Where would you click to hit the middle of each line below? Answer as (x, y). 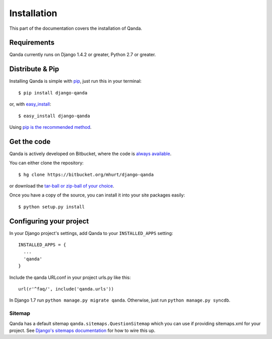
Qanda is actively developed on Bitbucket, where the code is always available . (90, 154)
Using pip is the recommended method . (50, 127)
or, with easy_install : (30, 104)
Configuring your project (49, 221)
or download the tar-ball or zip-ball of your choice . (62, 186)
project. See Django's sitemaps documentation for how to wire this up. (82, 330)
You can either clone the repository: (47, 163)
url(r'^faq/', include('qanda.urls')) (66, 289)
